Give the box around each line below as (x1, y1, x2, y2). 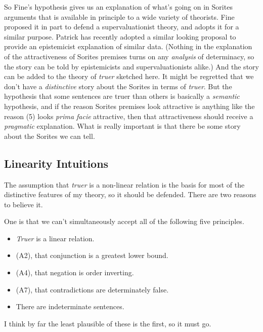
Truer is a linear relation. (16, 233, 95, 243)
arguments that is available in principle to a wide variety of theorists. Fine (4, 11, 235, 22)
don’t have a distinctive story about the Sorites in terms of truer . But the (4, 81, 232, 91)
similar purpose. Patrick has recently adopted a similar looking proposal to (4, 31, 236, 42)
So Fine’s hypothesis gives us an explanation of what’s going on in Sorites (4, 2, 233, 12)
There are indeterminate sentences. (16, 301, 124, 312)
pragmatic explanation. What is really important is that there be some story (4, 121, 241, 131)
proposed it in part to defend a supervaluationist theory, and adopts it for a (4, 21, 239, 32)
